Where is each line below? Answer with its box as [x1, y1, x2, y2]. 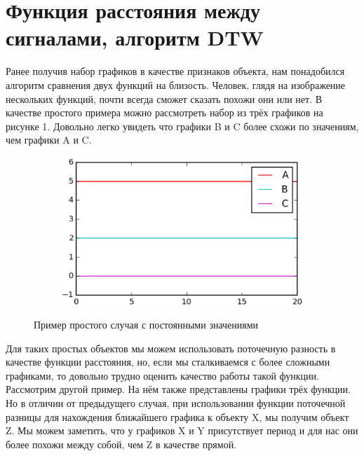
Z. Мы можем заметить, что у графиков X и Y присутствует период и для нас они [6, 423, 358, 438]
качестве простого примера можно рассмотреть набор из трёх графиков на [6, 105, 323, 120]
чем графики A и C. [6, 132, 92, 147]
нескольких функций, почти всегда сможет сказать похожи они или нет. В [6, 91, 323, 106]
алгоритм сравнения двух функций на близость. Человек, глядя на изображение [6, 77, 346, 92]
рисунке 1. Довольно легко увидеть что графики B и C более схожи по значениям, [6, 118, 359, 133]
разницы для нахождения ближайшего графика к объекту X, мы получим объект [6, 409, 349, 424]
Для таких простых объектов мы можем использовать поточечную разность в [6, 340, 336, 355]
